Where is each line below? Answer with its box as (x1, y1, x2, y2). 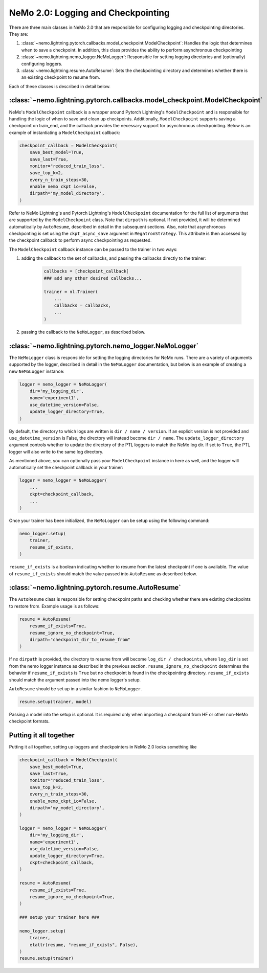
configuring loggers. (21, 61, 63, 67)
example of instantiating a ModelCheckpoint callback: (9, 130, 120, 136)
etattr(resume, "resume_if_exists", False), (29, 942, 138, 948)
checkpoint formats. (9, 718, 50, 724)
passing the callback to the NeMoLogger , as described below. (21, 329, 146, 335)
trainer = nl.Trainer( (44, 289, 98, 294)
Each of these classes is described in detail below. (9, 83, 111, 89)
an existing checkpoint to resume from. (21, 74, 100, 80)
